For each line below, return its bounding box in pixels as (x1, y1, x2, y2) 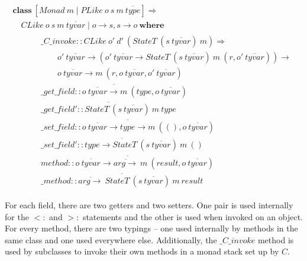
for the (5, 210, 29, 223)
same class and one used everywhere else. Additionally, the (5, 233, 217, 246)
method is (257, 233, 294, 246)
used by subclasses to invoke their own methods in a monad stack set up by (5, 245, 279, 257)
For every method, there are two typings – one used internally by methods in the (5, 222, 298, 234)
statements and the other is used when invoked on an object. (82, 210, 303, 223)
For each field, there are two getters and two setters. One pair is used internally (5, 198, 293, 211)
